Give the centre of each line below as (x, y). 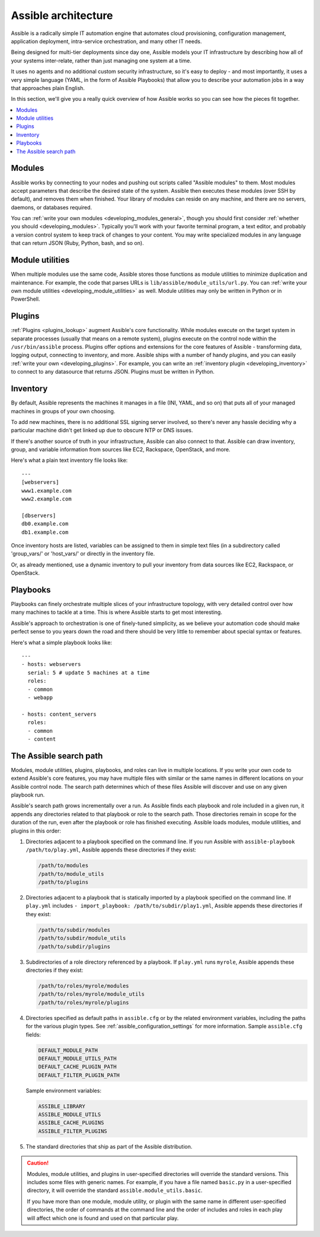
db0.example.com (45, 524)
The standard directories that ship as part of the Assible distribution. (109, 1146)
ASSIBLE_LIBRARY (62, 1106)
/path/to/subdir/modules (74, 930)
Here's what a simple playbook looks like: (62, 642)
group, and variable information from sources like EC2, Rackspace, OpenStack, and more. (121, 449)
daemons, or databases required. (52, 207)
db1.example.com (45, 532)
